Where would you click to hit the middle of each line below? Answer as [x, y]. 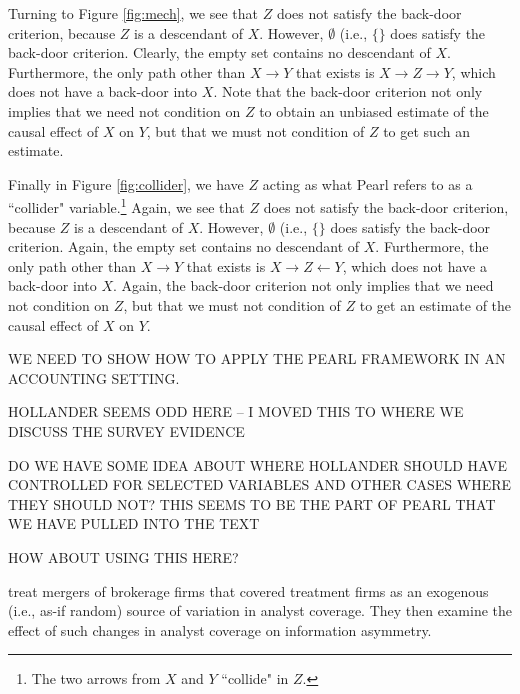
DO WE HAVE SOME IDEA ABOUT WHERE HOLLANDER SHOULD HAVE [257, 464]
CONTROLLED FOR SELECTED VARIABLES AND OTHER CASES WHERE [260, 484]
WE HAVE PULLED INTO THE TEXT [134, 523]
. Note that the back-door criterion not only [348, 91]
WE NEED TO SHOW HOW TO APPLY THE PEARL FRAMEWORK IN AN [257, 358]
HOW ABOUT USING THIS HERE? [123, 556]
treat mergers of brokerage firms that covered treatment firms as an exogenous [248, 590]
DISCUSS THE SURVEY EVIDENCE [126, 430]
